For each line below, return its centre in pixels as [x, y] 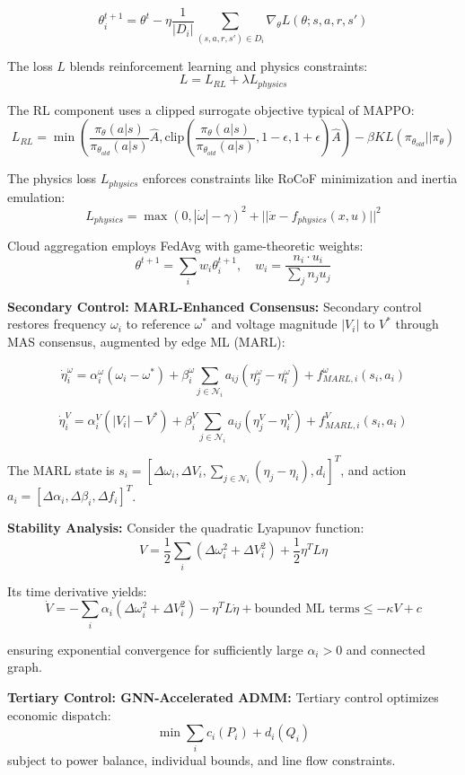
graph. [25, 667]
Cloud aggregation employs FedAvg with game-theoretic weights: [185, 246]
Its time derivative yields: [77, 590]
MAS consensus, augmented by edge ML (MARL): [146, 342]
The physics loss [52, 178]
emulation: [36, 196]
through [417, 324]
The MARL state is [61, 469]
